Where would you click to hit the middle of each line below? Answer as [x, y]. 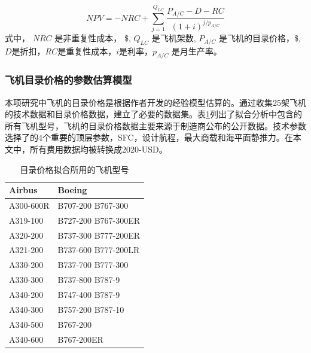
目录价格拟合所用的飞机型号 [74, 169]
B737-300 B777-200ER [99, 235]
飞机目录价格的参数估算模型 [68, 80]
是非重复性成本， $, [93, 38]
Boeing [72, 190]
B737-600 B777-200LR [99, 250]
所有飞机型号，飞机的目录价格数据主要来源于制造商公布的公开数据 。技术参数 [155, 125]
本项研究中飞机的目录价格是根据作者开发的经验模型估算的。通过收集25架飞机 [155, 102]
